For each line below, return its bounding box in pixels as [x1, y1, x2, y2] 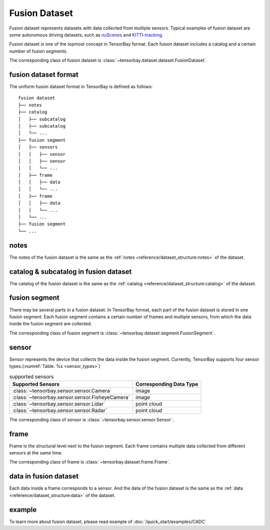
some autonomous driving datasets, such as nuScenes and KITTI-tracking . [9, 32, 163, 38]
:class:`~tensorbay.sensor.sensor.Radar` [12, 407, 107, 414]
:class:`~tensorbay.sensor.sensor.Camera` [12, 387, 112, 394]
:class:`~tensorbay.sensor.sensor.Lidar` [12, 400, 105, 407]
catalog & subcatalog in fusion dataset [9, 267, 132, 276]
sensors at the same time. [9, 450, 62, 456]
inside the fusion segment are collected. [9, 321, 92, 327]
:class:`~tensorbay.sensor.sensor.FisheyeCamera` [12, 393, 130, 400]
